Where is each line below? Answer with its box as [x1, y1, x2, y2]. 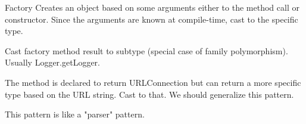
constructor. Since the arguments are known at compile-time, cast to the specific [5, 13, 298, 25]
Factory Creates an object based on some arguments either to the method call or [5, 1, 299, 13]
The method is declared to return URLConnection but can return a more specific [5, 76, 301, 88]
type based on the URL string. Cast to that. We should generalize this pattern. [5, 88, 294, 100]
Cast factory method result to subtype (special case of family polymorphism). [5, 44, 288, 57]
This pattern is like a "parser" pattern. [5, 108, 145, 120]
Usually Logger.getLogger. [5, 56, 100, 69]
